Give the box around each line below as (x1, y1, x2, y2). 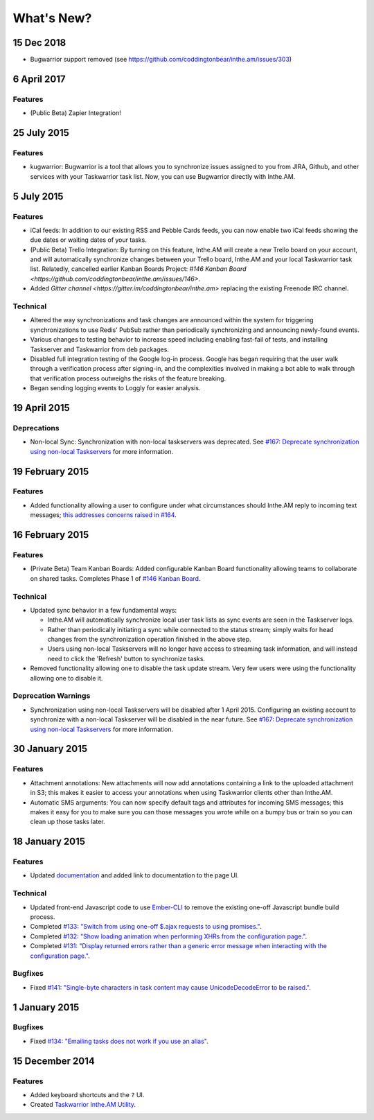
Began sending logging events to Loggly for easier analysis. (30, 384, 201, 392)
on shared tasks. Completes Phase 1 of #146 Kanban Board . (30, 574, 201, 582)
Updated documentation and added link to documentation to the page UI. (30, 871, 239, 880)
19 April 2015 (12, 402, 71, 414)
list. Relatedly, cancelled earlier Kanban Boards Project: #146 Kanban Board (30, 265, 247, 273)
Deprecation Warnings (12, 691, 91, 701)
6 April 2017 (12, 73, 66, 85)
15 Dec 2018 (12, 37, 66, 49)
